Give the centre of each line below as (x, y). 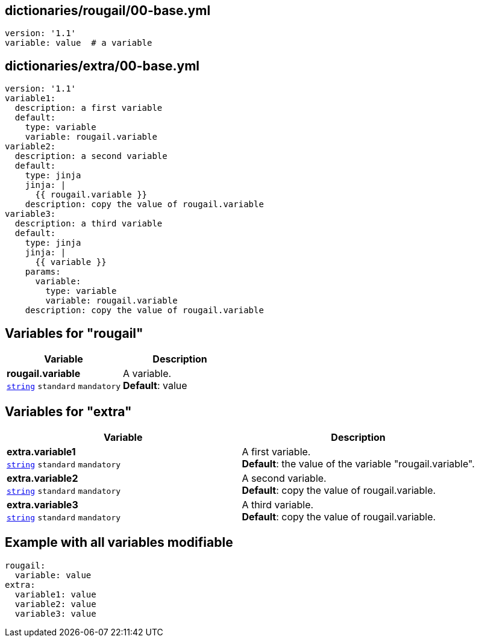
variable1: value (55, 594)
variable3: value (55, 613)
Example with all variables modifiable (119, 543)
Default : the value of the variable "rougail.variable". (358, 463)
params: (43, 272)
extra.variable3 (42, 504)
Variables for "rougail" (74, 333)
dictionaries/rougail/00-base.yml (108, 11)
